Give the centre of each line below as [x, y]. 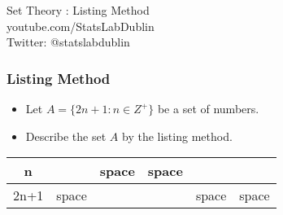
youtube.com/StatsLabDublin [81, 26]
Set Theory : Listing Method [78, 10]
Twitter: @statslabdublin [68, 42]
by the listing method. [177, 136]
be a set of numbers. [208, 108]
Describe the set [66, 136]
